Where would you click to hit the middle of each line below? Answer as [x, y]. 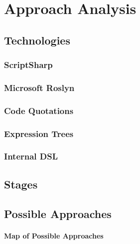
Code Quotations [39, 110]
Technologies [37, 40]
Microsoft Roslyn [39, 87]
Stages [21, 184]
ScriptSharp [28, 65]
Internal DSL [31, 156]
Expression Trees [39, 133]
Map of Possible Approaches [54, 235]
